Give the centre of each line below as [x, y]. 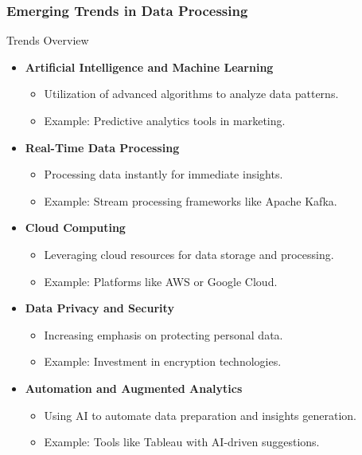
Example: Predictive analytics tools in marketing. [165, 120]
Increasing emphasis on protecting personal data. [163, 334]
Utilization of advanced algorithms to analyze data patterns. [191, 94]
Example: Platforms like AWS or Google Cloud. [161, 281]
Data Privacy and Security [99, 308]
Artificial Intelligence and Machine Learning [149, 67]
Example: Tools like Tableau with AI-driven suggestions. [182, 442]
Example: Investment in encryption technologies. [163, 361]
